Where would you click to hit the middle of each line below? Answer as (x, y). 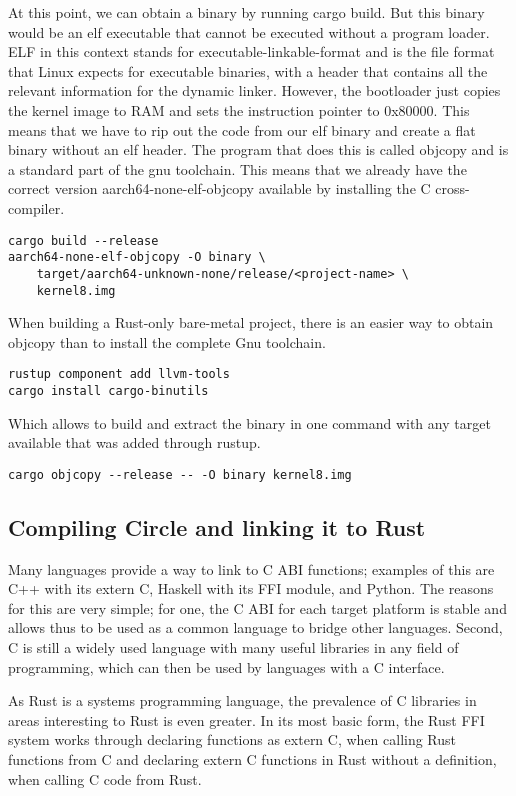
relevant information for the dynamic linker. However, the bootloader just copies (254, 90)
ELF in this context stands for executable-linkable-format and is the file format (251, 51)
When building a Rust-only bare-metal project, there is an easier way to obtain (251, 322)
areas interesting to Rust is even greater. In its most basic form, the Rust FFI (246, 719)
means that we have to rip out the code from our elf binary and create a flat (242, 129)
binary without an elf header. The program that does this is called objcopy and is (258, 149)
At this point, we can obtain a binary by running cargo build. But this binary (246, 12)
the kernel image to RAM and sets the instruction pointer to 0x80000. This (239, 109)
